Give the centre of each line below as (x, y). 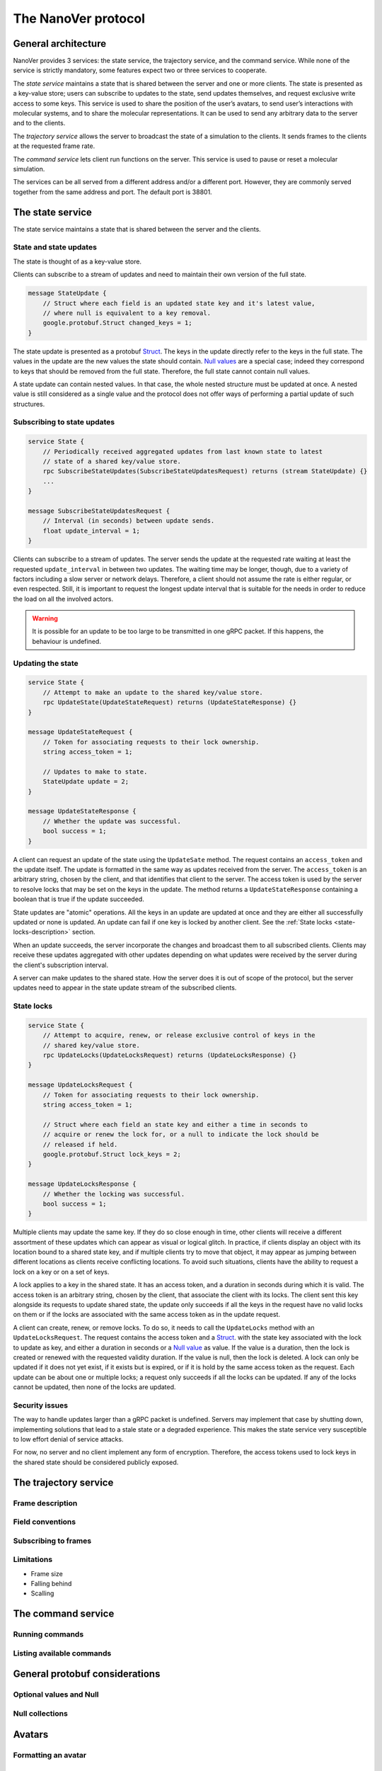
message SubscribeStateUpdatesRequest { (99, 511)
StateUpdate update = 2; (86, 782)
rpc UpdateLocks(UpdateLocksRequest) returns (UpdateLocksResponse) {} (170, 1055)
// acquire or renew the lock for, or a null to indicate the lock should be (181, 1135)
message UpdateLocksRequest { (80, 1085)
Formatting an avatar (50, 1755)
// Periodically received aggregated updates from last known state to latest (183, 451)
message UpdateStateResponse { (82, 811)
